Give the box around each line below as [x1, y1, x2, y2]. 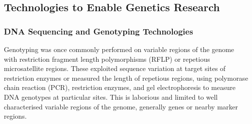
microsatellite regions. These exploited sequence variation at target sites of [4, 63, 226, 73]
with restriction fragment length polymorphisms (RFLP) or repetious [4, 53, 210, 64]
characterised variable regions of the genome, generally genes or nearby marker [4, 101, 238, 111]
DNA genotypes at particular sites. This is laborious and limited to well [4, 91, 218, 102]
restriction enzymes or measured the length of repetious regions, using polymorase [4, 72, 248, 83]
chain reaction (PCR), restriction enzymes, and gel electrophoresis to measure [4, 82, 235, 92]
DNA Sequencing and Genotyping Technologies [4, 25, 193, 37]
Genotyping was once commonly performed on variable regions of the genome [4, 44, 235, 54]
